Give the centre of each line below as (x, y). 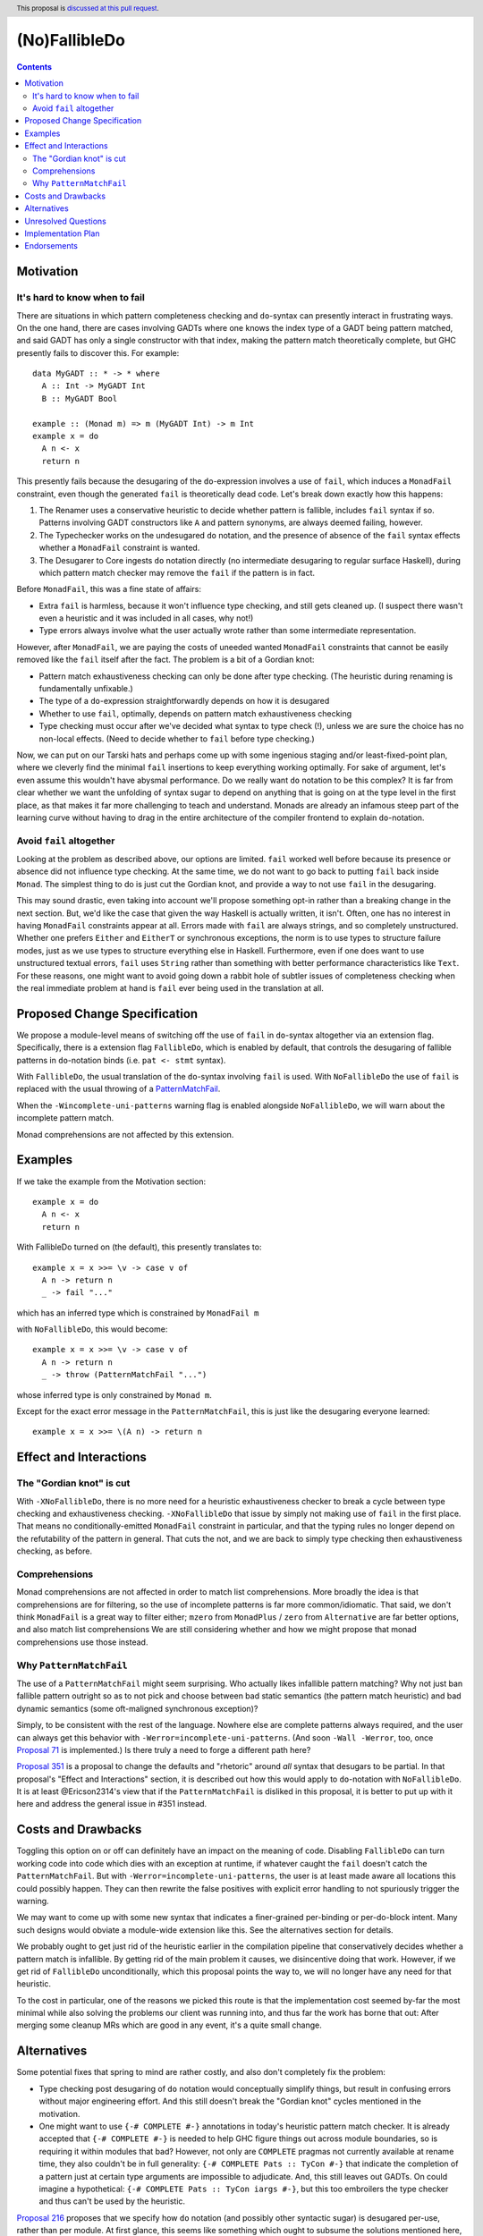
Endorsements (51, 246)
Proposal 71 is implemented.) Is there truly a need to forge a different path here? (164, 1749)
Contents (34, 66)
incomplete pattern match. (65, 1118)
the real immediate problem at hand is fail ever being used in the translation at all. (170, 988)
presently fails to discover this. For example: (98, 352)
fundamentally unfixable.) (86, 689)
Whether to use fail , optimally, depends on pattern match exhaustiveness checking (195, 713)
